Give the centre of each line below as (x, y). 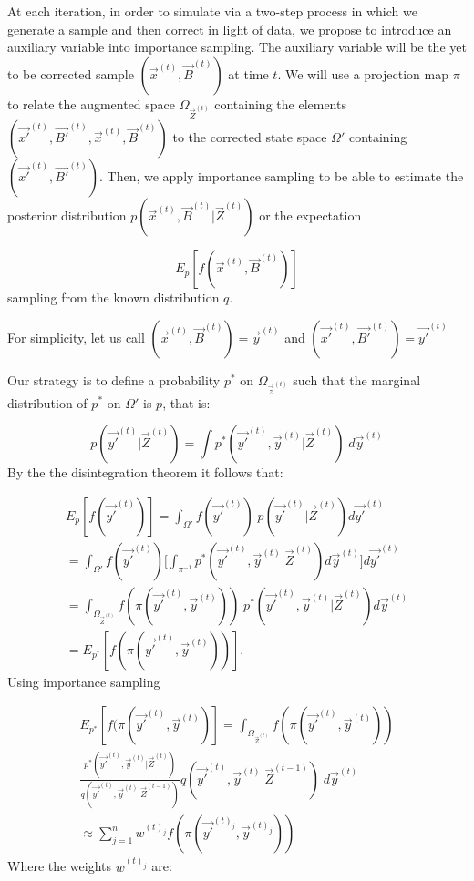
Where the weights (60, 866)
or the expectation (310, 215)
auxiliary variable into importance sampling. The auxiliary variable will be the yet (237, 47)
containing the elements (280, 103)
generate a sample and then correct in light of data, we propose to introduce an (230, 29)
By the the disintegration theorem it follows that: (145, 472)
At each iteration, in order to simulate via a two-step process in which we (212, 11)
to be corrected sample (71, 73)
